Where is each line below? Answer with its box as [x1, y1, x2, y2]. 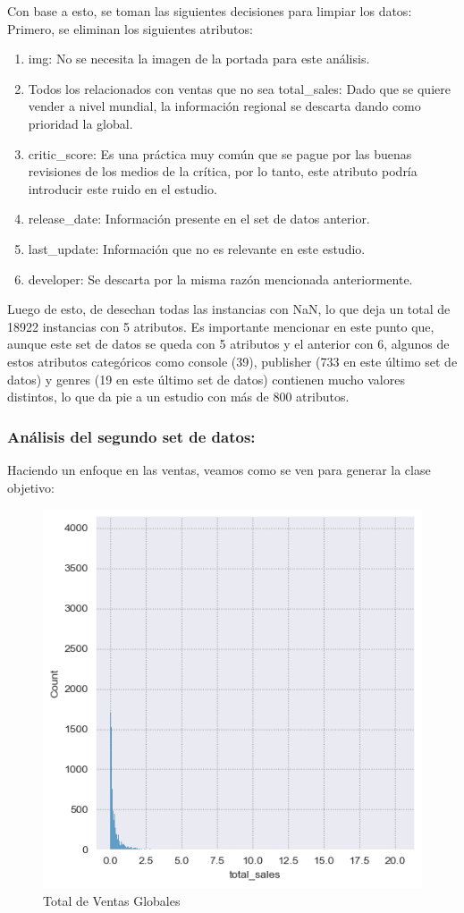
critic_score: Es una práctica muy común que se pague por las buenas [28, 144, 412, 163]
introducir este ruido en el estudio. [28, 179, 217, 198]
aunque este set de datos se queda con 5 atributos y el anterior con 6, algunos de [7, 334, 450, 353]
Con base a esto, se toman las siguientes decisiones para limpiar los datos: [7, 2, 412, 20]
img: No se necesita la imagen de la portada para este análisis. [28, 49, 370, 68]
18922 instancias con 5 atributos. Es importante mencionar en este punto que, [7, 317, 434, 335]
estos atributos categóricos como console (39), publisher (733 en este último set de [7, 351, 458, 370]
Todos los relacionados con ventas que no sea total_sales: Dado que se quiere [28, 79, 451, 97]
